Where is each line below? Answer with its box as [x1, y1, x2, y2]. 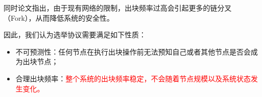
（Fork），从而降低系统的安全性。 [4, 12, 114, 23]
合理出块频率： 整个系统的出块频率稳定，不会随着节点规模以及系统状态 [15, 73, 251, 83]
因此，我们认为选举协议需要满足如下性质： [4, 29, 146, 40]
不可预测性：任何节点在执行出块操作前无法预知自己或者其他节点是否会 [15, 46, 251, 57]
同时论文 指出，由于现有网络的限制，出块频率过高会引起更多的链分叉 [4, 3, 231, 13]
